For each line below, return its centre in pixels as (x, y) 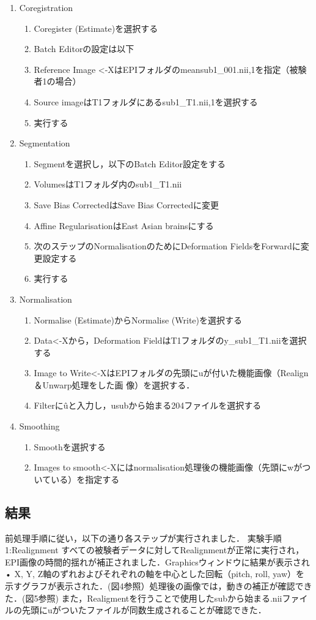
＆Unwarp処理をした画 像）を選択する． (114, 384)
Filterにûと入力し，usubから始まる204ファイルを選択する (148, 405)
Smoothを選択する (70, 446)
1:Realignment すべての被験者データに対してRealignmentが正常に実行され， (155, 550)
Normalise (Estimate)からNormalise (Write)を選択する (138, 319)
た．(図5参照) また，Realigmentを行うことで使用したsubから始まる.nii (144, 598)
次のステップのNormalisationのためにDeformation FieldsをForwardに (167, 246)
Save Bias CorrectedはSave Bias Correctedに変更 (127, 204)
